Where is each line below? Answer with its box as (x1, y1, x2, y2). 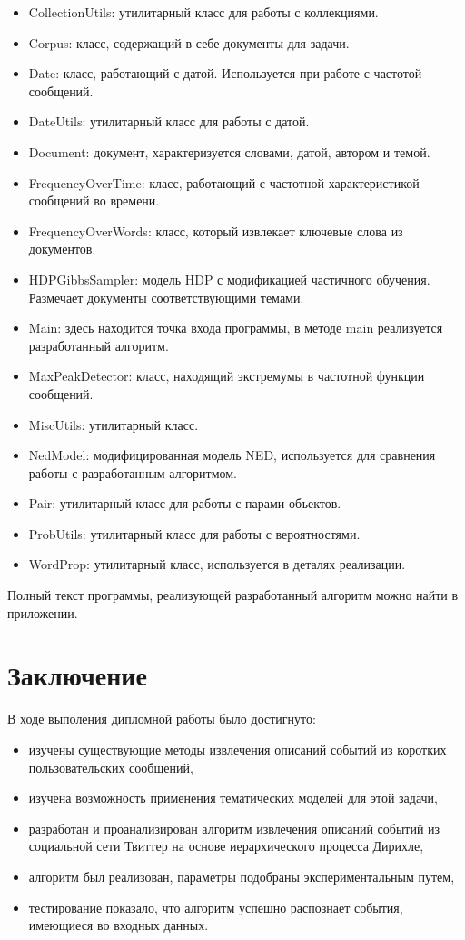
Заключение (7, 656, 147, 694)
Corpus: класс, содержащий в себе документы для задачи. (28, 33, 350, 52)
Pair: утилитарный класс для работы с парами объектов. (28, 494, 341, 513)
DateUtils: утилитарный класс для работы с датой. (28, 112, 310, 131)
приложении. (7, 603, 78, 622)
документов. (28, 239, 96, 258)
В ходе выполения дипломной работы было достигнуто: (7, 709, 316, 728)
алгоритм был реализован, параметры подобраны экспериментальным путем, (28, 866, 455, 885)
